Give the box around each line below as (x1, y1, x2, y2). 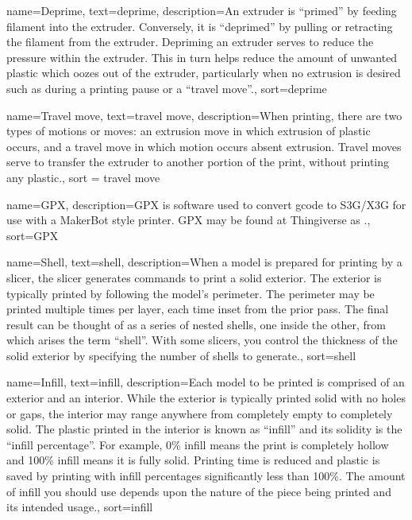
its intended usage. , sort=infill (6, 499, 153, 515)
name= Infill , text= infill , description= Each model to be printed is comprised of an (6, 374, 405, 390)
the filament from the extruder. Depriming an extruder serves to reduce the (6, 33, 374, 50)
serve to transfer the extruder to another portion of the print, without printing (6, 153, 390, 170)
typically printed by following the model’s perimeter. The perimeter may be (6, 285, 375, 301)
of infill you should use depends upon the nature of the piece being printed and (6, 483, 391, 499)
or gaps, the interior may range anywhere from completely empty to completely (6, 405, 393, 421)
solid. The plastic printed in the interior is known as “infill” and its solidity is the (6, 421, 402, 437)
